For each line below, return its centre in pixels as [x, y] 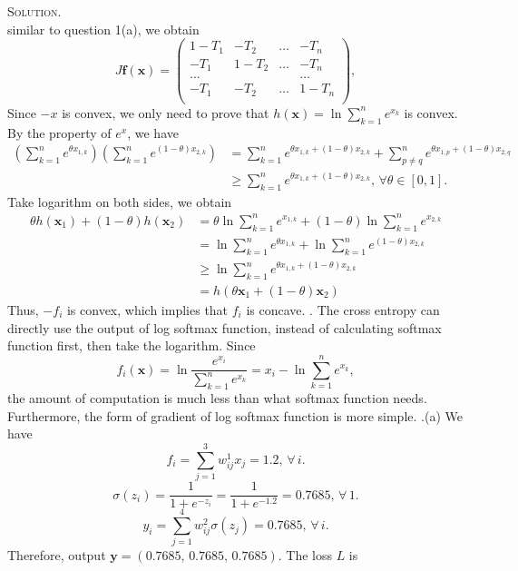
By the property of [59, 132]
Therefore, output [57, 555]
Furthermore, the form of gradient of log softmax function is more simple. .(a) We [235, 415]
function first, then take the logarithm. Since [132, 345]
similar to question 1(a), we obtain [103, 29]
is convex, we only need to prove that [166, 112]
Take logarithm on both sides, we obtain [120, 201]
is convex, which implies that [147, 309]
